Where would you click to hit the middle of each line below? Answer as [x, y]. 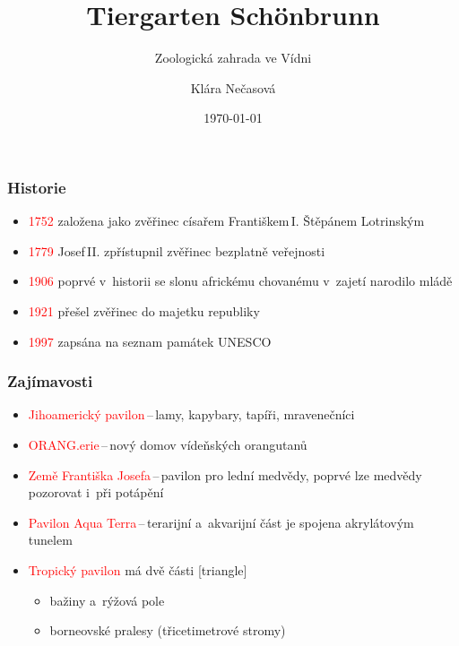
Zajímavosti [50, 381]
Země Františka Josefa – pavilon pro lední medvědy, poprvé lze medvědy [225, 474]
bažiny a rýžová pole [107, 600]
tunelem [50, 540]
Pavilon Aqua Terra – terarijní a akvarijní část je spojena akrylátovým [221, 522]
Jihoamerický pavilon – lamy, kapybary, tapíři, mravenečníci [191, 414]
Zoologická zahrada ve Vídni [233, 58]
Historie [37, 187]
